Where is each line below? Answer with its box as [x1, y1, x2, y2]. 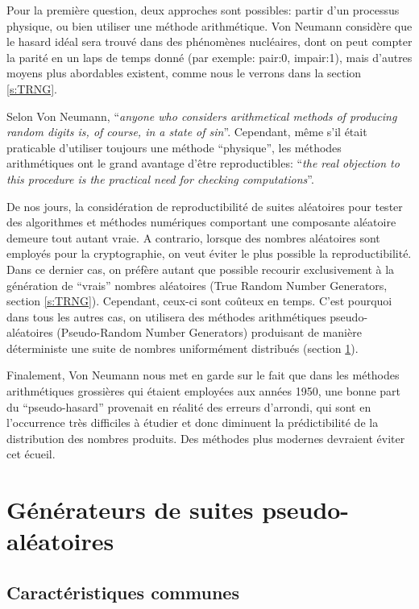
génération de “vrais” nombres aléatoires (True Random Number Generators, [6, 276, 388, 293]
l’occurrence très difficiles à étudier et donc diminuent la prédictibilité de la [6, 414, 379, 431]
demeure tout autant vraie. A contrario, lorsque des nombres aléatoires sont [6, 229, 380, 246]
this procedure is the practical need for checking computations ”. [6, 170, 314, 187]
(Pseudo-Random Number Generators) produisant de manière [56, 324, 362, 341]
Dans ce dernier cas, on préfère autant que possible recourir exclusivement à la [6, 260, 395, 277]
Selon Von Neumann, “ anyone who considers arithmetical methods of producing [6, 107, 397, 124]
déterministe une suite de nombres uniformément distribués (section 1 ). [6, 339, 359, 356]
